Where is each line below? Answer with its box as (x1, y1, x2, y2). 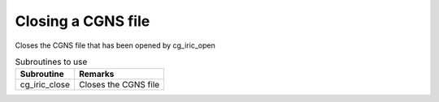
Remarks (78, 69, 115, 80)
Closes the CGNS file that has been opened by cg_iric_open (15, 40, 215, 50)
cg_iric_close (20, 79, 71, 91)
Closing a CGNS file (15, 12, 150, 30)
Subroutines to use (15, 57, 88, 68)
